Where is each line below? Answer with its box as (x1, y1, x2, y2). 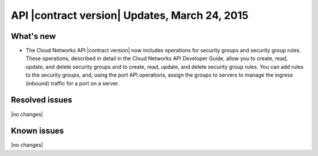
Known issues (11, 126, 64, 136)
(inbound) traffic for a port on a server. (25, 79, 120, 87)
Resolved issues (11, 95, 73, 105)
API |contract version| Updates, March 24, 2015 (11, 9, 249, 22)
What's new (11, 31, 56, 41)
